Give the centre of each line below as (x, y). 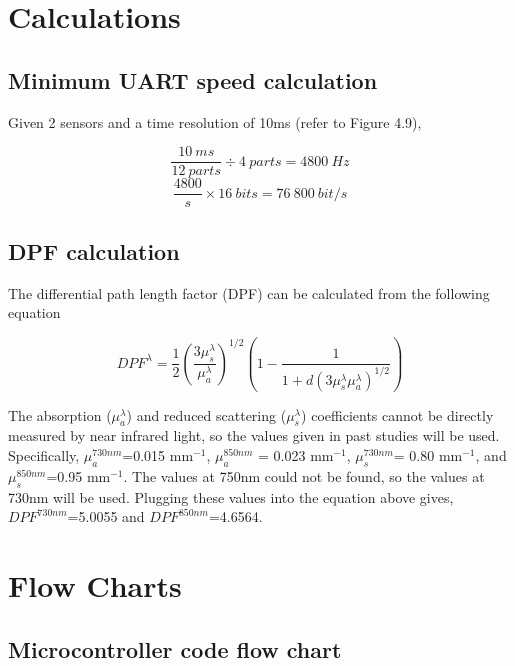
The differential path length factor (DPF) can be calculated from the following (249, 292)
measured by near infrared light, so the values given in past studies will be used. (254, 435)
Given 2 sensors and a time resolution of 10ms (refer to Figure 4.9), (215, 121)
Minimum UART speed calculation (193, 79)
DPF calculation (94, 250)
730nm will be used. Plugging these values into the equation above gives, (231, 496)
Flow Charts (95, 584)
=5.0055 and (106, 516)
